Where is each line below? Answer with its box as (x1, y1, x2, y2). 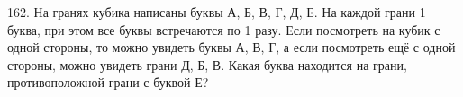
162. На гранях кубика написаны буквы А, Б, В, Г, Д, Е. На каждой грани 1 (7, 3, 426, 21)
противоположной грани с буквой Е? (7, 73, 209, 92)
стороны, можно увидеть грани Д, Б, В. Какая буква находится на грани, (7, 55, 407, 74)
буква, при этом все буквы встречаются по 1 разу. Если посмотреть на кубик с (7, 20, 440, 39)
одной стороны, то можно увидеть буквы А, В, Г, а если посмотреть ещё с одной (7, 38, 456, 57)
